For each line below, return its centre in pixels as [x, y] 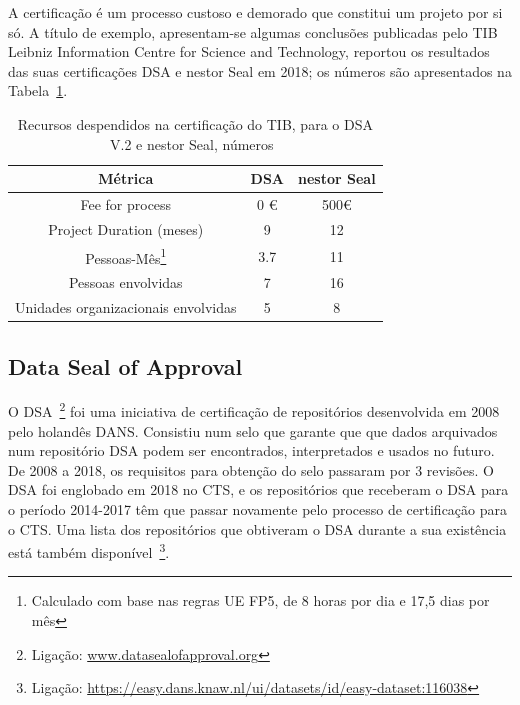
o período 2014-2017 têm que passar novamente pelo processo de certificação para [257, 508]
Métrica [126, 178]
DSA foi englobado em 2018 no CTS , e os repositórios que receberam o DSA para [258, 489]
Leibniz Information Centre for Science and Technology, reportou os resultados [249, 51]
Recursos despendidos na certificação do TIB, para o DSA [195, 123]
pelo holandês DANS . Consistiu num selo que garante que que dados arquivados [253, 430]
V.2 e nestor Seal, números [192, 143]
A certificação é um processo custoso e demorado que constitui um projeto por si [255, 12]
